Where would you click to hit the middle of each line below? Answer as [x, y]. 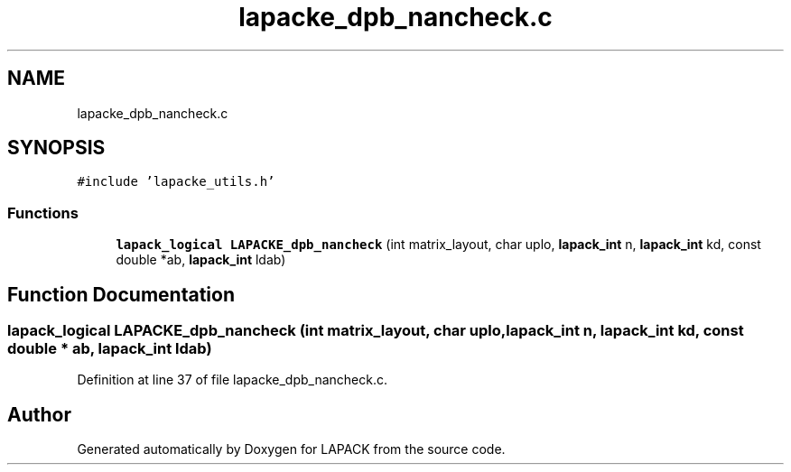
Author [39, 414]
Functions [43, 213]
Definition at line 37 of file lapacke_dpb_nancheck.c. [232, 380]
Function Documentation [121, 294]
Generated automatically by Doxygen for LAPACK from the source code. [291, 449]
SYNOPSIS [56, 148]
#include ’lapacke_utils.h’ [176, 182]
